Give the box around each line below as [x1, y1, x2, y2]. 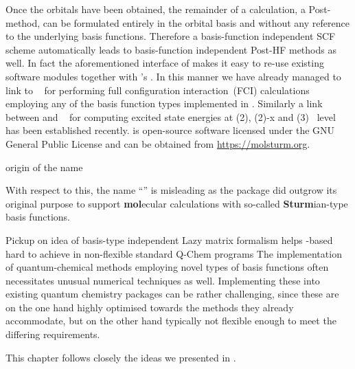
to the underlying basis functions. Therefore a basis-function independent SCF [5, 29, 336, 43]
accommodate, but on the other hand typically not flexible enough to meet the [5, 313, 336, 328]
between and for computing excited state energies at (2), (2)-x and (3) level [5, 109, 336, 124]
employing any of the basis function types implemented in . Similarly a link [5, 96, 323, 111]
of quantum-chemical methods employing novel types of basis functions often [5, 260, 329, 274]
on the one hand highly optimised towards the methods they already [5, 300, 294, 314]
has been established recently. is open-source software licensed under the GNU [5, 123, 335, 137]
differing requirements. [5, 327, 100, 342]
